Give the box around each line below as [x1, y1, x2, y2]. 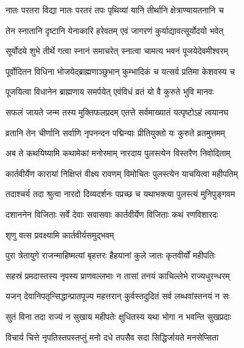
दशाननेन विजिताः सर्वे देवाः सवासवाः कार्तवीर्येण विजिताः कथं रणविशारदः [5, 207, 218, 220]
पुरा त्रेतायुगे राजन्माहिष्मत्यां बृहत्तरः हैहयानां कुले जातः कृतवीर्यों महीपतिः [5, 249, 215, 262]
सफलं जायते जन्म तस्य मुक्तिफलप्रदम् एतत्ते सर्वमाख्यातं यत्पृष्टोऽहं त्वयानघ [5, 105, 229, 118]
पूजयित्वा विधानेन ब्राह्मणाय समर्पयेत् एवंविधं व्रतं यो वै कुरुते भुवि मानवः [5, 85, 214, 98]
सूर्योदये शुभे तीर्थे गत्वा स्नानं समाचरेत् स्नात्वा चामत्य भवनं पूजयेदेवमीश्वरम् [5, 44, 228, 57]
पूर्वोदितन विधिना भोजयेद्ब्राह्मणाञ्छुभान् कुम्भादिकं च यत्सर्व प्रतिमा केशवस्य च [5, 64, 235, 77]
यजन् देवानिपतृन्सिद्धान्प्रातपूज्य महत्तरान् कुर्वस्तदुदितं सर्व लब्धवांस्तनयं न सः [5, 290, 230, 302]
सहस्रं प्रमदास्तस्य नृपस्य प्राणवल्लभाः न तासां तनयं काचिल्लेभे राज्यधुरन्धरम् [5, 269, 230, 282]
